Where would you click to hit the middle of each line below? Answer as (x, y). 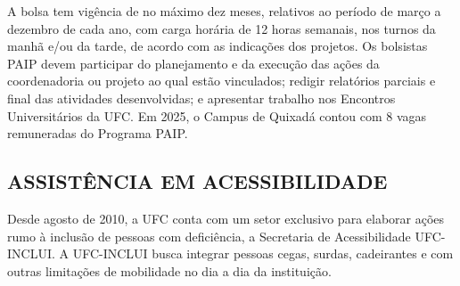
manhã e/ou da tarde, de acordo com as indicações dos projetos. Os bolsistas (218, 46)
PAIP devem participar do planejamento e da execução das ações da (193, 63)
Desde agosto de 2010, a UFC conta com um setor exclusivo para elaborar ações (226, 218)
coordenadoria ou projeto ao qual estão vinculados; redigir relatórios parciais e (222, 81)
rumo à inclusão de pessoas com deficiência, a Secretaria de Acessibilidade (209, 236)
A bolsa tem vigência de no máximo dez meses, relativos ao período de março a (224, 11)
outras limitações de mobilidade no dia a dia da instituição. (169, 270)
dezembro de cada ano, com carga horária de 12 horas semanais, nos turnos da (222, 28)
